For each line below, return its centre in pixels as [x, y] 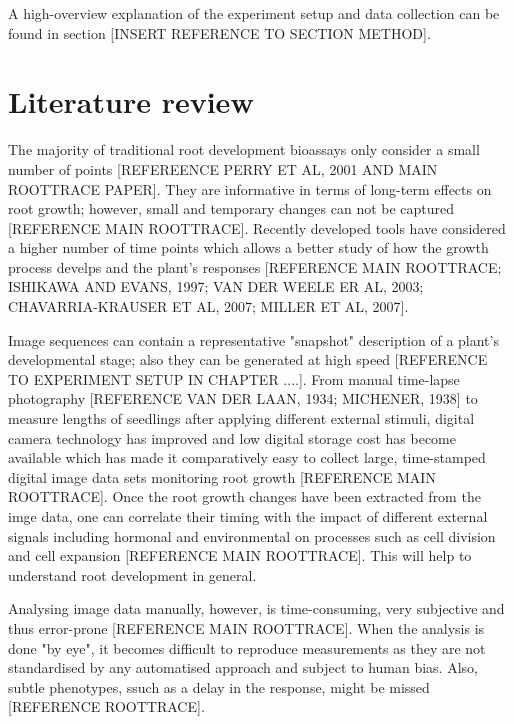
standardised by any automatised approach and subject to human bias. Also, [243, 667]
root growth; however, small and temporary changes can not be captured [231, 208]
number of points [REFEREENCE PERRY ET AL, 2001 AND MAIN [223, 168]
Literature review [131, 101]
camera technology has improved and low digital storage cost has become [232, 437]
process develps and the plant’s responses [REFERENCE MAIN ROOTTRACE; [255, 266]
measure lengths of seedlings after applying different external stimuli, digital [241, 418]
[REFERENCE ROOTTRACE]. [106, 706]
